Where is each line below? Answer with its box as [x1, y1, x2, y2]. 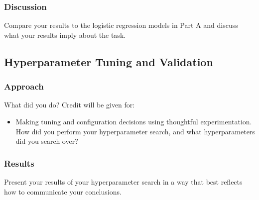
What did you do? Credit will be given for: [4, 100, 135, 110]
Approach [4, 80, 44, 93]
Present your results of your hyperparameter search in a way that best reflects [4, 177, 243, 187]
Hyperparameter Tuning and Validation [4, 54, 213, 69]
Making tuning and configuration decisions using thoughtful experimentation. [15, 116, 252, 126]
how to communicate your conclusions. [4, 186, 122, 197]
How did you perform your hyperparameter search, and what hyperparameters [15, 126, 255, 136]
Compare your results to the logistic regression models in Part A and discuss [4, 20, 238, 30]
